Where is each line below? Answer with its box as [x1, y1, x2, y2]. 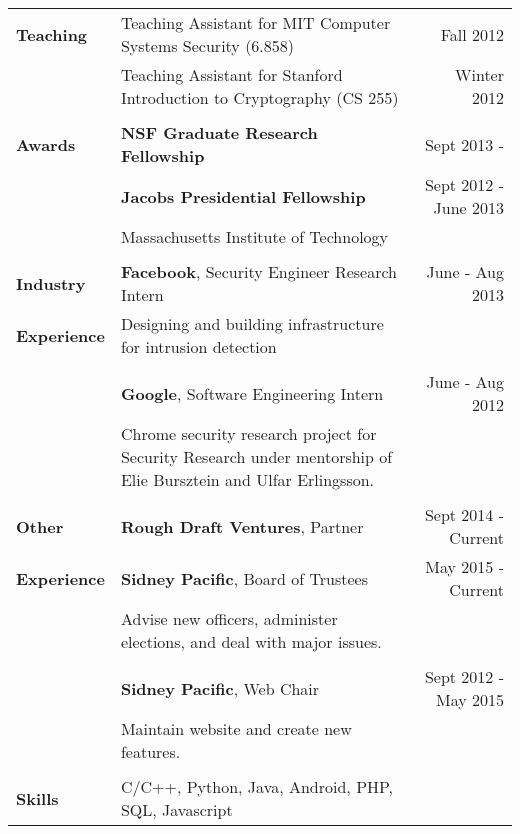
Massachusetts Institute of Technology [120, 225, 389, 248]
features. [120, 740, 181, 763]
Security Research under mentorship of [120, 445, 393, 468]
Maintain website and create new [120, 717, 352, 740]
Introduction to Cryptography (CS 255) [120, 86, 399, 109]
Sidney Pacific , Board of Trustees [120, 566, 368, 590]
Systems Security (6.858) [120, 34, 295, 57]
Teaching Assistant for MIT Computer [120, 11, 391, 34]
